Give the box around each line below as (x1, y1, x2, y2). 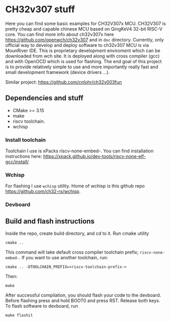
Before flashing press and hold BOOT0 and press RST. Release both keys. (5, 298, 161, 304)
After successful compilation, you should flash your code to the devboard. (5, 292, 161, 299)
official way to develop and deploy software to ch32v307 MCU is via (5, 42, 149, 48)
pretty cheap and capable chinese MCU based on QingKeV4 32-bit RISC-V (5, 25, 163, 32)
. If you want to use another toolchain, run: (18, 255, 108, 261)
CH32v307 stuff (5, 4, 75, 15)
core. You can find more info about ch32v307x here (5, 31, 114, 37)
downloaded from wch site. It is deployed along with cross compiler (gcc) (5, 52, 160, 59)
